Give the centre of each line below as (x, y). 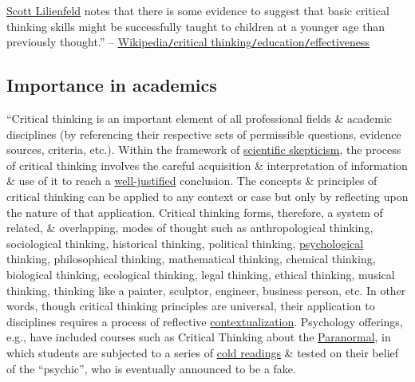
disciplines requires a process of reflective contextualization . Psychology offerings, (205, 321)
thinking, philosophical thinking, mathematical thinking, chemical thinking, (191, 259)
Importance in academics (112, 85)
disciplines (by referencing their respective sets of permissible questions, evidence (204, 134)
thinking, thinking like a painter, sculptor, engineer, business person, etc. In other (206, 290)
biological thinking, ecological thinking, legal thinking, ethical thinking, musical (201, 274)
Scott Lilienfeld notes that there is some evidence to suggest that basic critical (198, 10)
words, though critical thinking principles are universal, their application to (191, 306)
